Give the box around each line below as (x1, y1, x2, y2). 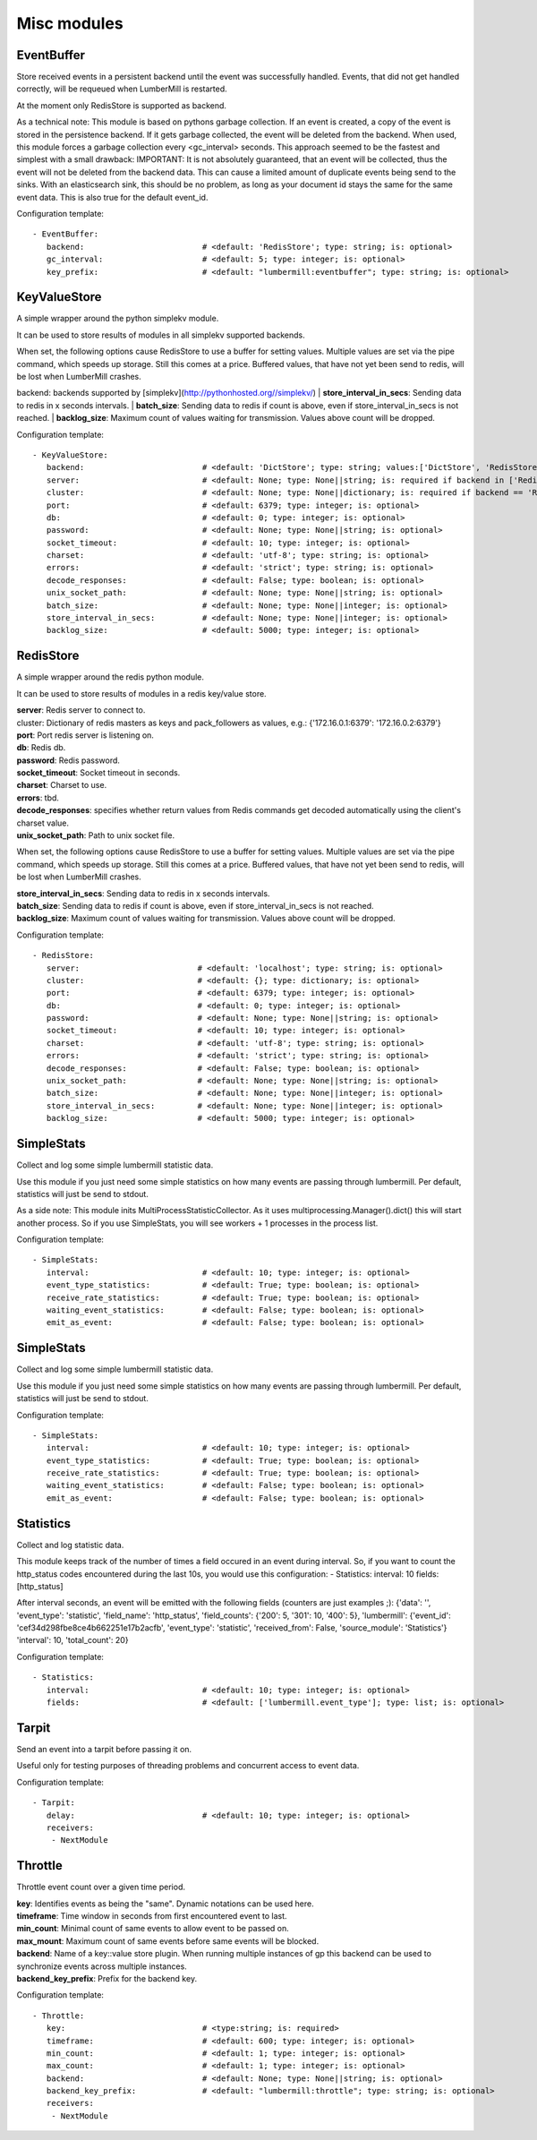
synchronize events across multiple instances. (16, 1961, 187, 1972)
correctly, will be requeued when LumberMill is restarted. (16, 83, 227, 94)
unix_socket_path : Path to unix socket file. (16, 830, 175, 841)
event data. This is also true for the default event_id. (16, 192, 209, 202)
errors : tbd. (16, 792, 60, 803)
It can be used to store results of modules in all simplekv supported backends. (16, 330, 305, 340)
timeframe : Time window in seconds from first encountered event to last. (16, 1910, 287, 1921)
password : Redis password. (16, 755, 121, 766)
